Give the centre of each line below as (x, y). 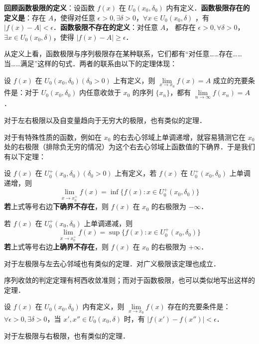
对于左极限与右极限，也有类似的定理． (67, 335)
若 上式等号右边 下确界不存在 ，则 (56, 206)
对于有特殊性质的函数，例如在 (53, 137)
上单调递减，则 (108, 223)
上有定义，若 (136, 173)
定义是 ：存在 (25, 17)
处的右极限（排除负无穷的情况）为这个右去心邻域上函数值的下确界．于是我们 (129, 147)
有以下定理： (25, 156)
